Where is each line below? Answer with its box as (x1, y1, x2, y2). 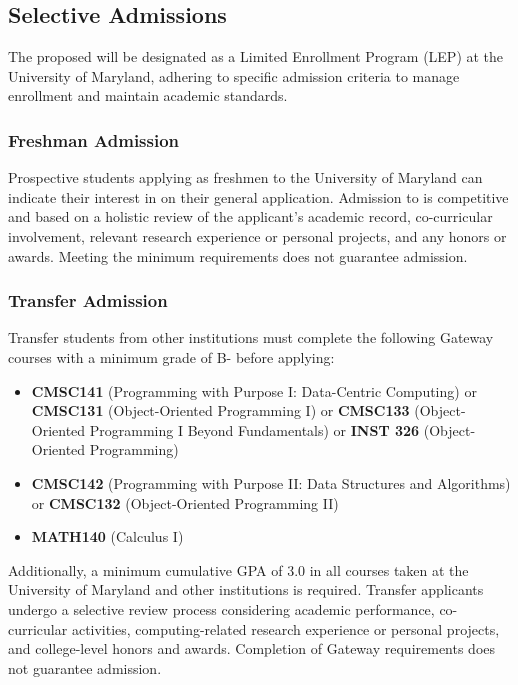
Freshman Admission (8, 127, 180, 152)
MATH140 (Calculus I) (31, 526, 184, 547)
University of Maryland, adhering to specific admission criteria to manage (8, 65, 460, 86)
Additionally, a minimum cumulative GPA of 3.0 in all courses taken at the (8, 559, 469, 580)
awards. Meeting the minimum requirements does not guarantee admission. (8, 245, 468, 266)
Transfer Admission (8, 288, 168, 313)
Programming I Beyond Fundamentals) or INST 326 (89, 419, 420, 440)
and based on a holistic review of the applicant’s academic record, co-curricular (8, 206, 493, 227)
